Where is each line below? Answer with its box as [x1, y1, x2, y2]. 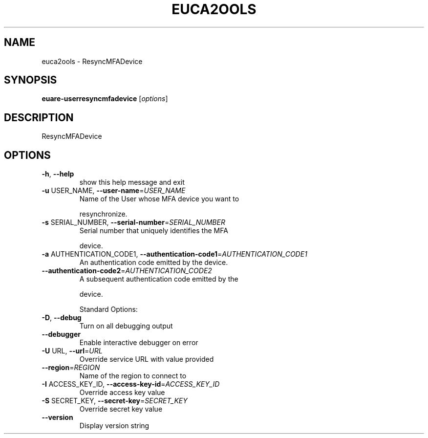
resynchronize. [79, 210, 128, 219]
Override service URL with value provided [79, 355, 214, 364]
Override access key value [79, 388, 165, 397]
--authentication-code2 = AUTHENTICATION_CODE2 [42, 266, 212, 275]
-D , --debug [42, 313, 82, 322]
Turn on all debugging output [79, 322, 173, 330]
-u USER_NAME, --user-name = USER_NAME [42, 186, 186, 195]
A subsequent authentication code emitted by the [79, 275, 238, 284]
